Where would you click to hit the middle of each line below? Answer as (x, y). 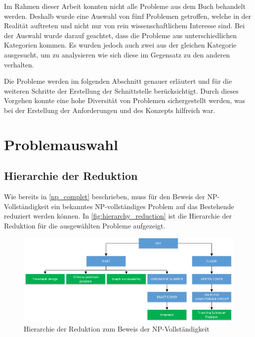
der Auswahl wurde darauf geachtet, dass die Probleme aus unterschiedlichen (120, 35)
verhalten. (19, 64)
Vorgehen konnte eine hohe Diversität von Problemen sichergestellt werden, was (125, 100)
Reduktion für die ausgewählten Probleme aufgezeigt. (85, 225)
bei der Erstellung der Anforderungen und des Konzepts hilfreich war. (110, 110)
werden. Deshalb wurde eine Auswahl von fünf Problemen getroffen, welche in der (128, 16)
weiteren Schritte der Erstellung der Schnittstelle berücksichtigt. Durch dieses (121, 90)
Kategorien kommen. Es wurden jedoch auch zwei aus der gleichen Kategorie (120, 45)
